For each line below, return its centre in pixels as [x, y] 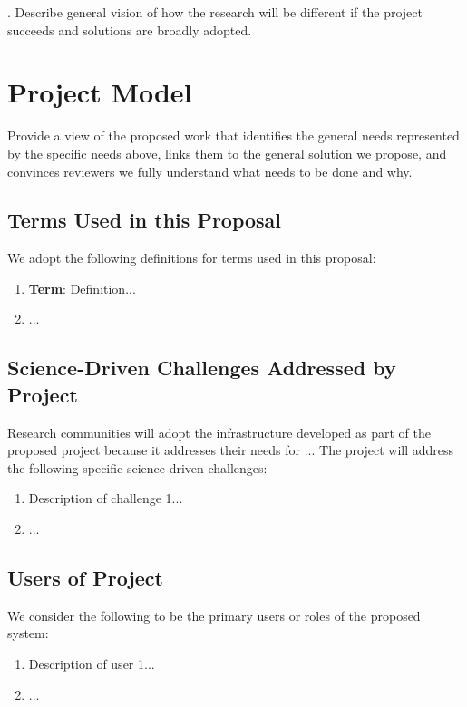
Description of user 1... [92, 664]
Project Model [100, 92]
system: [28, 633]
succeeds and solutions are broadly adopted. [130, 29]
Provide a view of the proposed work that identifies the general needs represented [233, 136]
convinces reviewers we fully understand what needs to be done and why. [210, 171]
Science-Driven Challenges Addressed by [202, 368]
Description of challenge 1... [106, 498]
